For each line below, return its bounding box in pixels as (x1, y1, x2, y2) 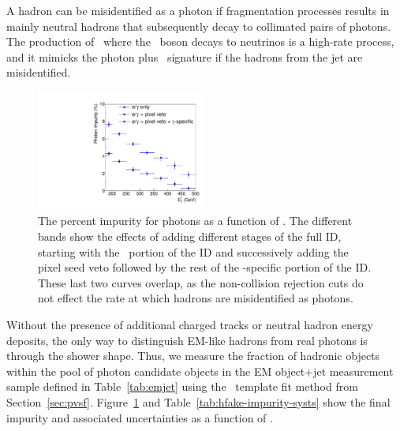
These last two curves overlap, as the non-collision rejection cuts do (38, 274, 364, 290)
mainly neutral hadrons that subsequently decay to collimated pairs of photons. (6, 17, 391, 34)
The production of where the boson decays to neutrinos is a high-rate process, (6, 33, 394, 50)
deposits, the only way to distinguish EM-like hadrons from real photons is (6, 332, 368, 348)
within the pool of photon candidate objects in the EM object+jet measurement (6, 362, 394, 379)
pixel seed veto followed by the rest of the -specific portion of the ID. (38, 259, 372, 275)
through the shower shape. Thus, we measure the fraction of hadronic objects (6, 347, 380, 364)
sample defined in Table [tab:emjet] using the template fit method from (6, 378, 358, 395)
